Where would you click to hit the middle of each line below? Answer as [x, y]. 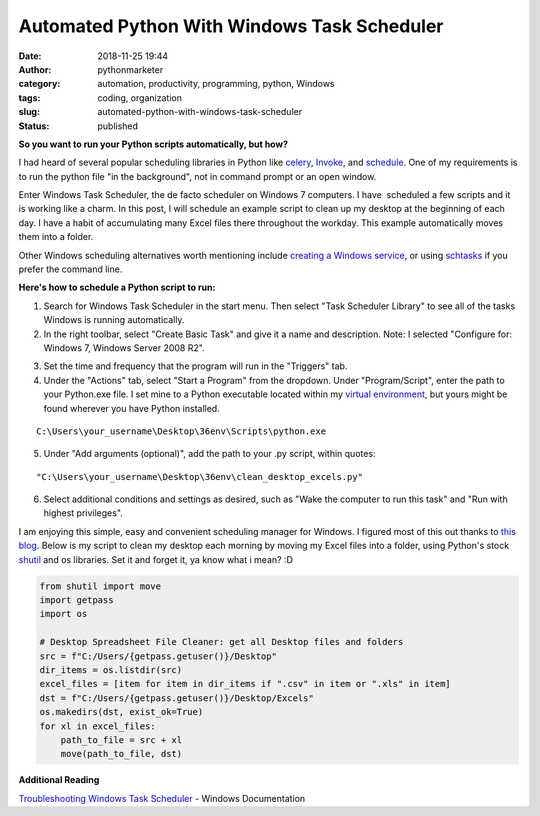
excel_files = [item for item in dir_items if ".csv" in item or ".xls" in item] [245, 684]
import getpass [76, 600]
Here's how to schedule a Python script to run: [117, 287]
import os [63, 614]
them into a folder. [56, 237]
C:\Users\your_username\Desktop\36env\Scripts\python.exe [181, 431]
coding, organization [139, 97]
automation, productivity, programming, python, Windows [216, 84]
